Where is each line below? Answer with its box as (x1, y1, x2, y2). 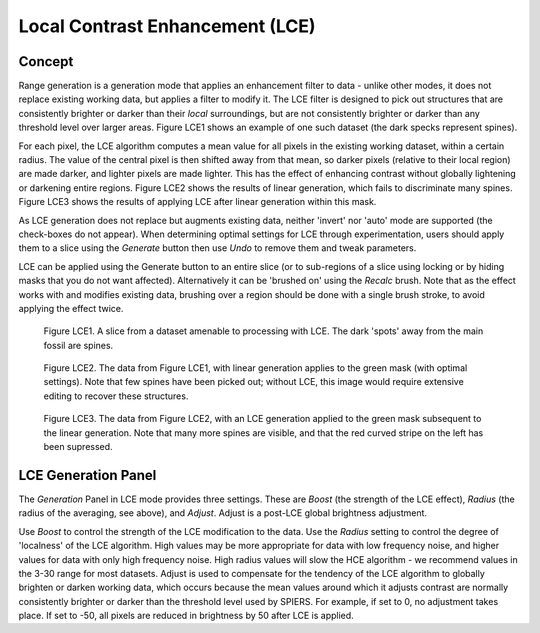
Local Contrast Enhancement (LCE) (18, 15, 316, 37)
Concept (18, 53, 74, 70)
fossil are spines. (43, 339, 114, 351)
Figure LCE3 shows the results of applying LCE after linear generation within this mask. (18, 196, 377, 208)
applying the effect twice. (18, 302, 124, 314)
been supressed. (43, 441, 114, 453)
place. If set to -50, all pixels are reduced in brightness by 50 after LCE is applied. (18, 610, 354, 622)
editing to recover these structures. (43, 390, 189, 402)
